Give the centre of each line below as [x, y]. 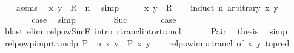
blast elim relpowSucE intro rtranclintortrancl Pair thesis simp [146, 31]
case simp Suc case [104, 19]
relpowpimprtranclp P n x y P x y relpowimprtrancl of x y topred [147, 42]
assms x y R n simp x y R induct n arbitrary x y [147, 7]
